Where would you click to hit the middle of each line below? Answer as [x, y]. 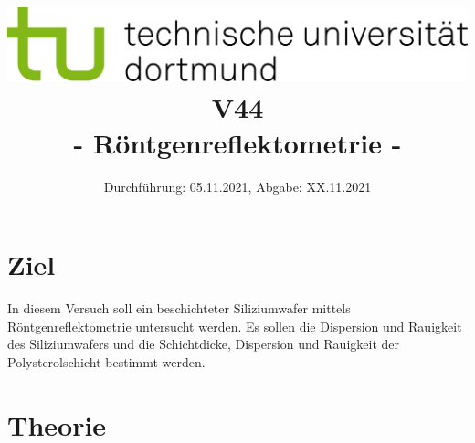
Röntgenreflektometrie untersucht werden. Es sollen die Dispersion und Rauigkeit [235, 326]
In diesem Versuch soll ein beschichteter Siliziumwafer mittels [179, 308]
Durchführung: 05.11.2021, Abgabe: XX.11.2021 [237, 186]
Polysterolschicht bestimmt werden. [106, 362]
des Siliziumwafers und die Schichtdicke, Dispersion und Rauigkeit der [204, 344]
